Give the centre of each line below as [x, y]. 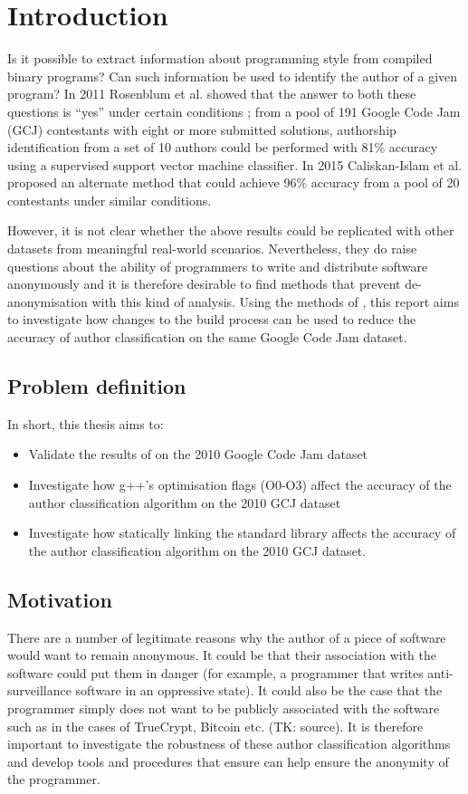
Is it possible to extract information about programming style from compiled [220, 58]
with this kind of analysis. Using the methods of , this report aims [275, 301]
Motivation [60, 599]
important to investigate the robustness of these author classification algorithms [229, 744]
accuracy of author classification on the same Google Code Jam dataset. [207, 337]
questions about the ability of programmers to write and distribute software [218, 266]
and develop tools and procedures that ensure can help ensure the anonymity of [228, 761]
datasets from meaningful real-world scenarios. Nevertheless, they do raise [212, 249]
